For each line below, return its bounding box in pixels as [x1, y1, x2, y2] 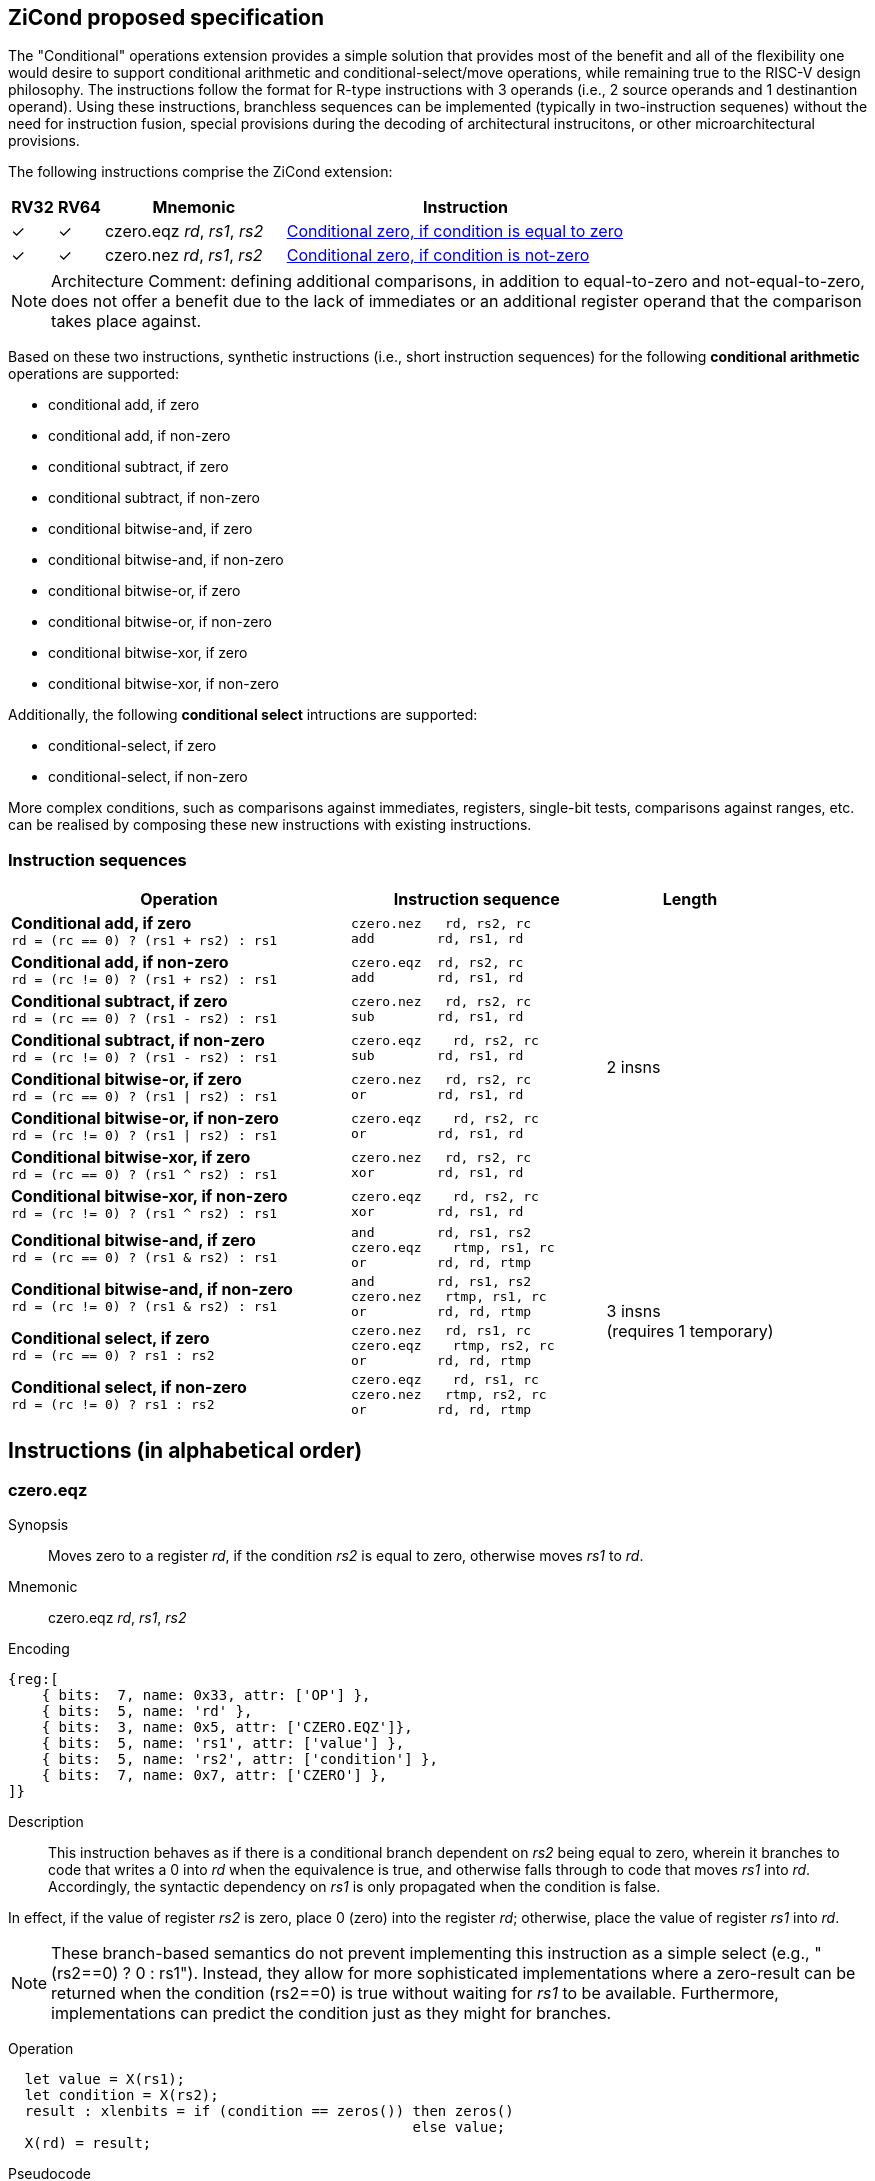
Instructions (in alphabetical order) [8, 1437, 363, 1463]
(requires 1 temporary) [606, 1321, 774, 1342]
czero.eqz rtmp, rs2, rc [351, 1338, 555, 1354]
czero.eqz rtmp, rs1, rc [351, 1240, 555, 1256]
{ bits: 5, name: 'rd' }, [41, 1703, 253, 1720]
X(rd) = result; [24, 2135, 152, 2152]
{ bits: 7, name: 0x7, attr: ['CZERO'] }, [41, 1767, 388, 1784]
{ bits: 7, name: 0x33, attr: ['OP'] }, [41, 1687, 371, 1704]
